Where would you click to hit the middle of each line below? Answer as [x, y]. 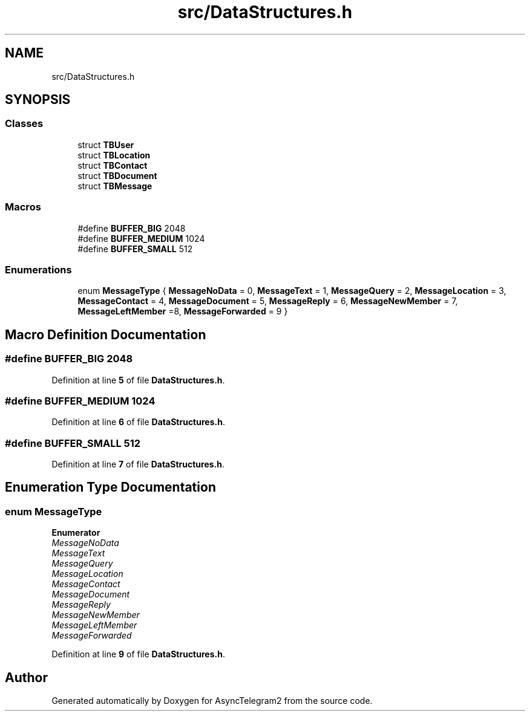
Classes [24, 124]
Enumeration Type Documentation [110, 487]
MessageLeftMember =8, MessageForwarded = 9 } [183, 311]
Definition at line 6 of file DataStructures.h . [138, 422]
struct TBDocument [117, 175]
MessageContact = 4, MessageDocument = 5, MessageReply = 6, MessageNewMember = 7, [268, 301]
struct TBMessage [115, 186]
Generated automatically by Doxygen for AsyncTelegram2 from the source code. [212, 701]
